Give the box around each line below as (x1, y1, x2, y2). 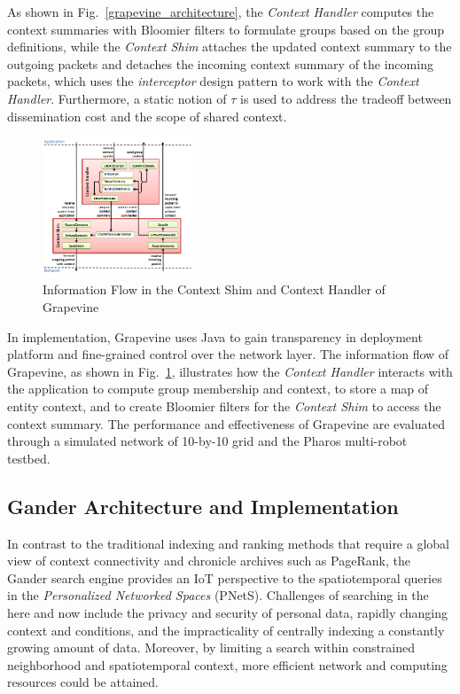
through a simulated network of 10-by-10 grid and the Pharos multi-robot (7, 432, 408, 450)
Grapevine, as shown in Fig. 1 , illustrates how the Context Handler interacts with (7, 362, 453, 380)
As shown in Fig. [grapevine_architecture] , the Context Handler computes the (7, 3, 434, 20)
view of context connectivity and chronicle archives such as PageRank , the (7, 551, 410, 570)
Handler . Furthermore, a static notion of (7, 89, 227, 107)
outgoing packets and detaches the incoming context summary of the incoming (7, 54, 433, 73)
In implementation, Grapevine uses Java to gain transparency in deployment (7, 327, 423, 346)
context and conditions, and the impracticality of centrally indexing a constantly (7, 620, 445, 639)
